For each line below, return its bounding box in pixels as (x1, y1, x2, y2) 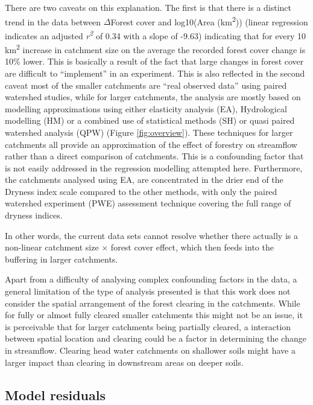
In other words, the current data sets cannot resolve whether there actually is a (5, 229, 298, 241)
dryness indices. (5, 209, 63, 222)
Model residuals (5, 385, 106, 404)
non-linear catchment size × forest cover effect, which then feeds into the (5, 241, 274, 254)
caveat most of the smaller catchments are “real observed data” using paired (5, 78, 287, 91)
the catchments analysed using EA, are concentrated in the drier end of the (5, 173, 283, 186)
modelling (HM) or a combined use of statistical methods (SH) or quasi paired (5, 114, 295, 127)
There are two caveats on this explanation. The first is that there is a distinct (5, 1, 292, 13)
